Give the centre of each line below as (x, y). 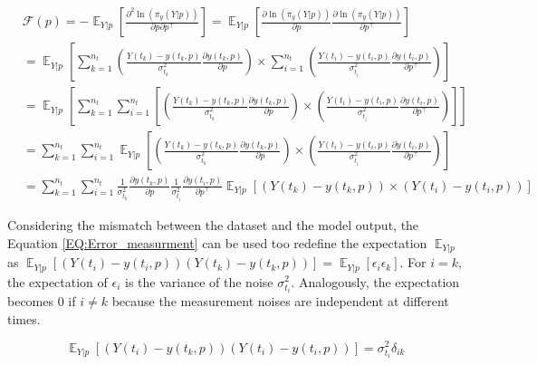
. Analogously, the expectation (375, 281)
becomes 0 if (42, 301)
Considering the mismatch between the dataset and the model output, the (213, 225)
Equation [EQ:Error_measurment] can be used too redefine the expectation (217, 242)
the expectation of (58, 281)
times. (24, 318)
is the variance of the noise (199, 281)
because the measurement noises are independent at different (280, 301)
